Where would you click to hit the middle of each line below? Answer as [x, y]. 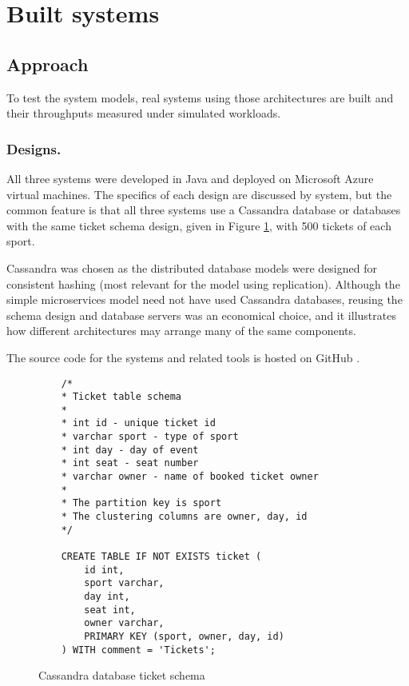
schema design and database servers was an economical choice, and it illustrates [201, 315]
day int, [107, 597]
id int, [104, 570]
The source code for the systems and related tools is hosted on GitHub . [183, 357]
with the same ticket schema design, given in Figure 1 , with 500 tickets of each [199, 225]
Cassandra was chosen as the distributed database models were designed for [192, 267]
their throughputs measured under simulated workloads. [144, 113]
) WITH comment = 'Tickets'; [138, 650]
